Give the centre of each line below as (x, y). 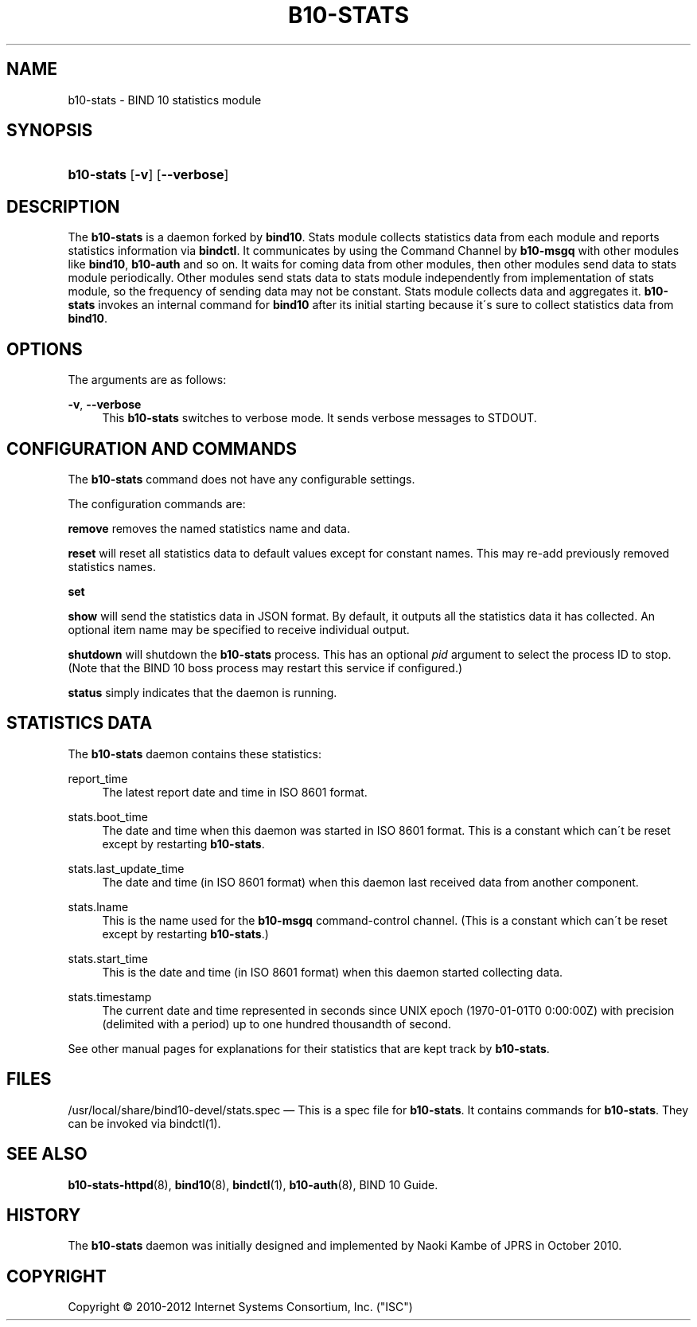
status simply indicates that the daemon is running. (202, 692)
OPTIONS (45, 349)
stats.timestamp (110, 996)
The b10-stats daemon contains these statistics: (195, 754)
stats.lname (98, 906)
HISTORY (44, 1215)
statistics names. (112, 566)
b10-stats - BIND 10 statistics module (165, 100)
